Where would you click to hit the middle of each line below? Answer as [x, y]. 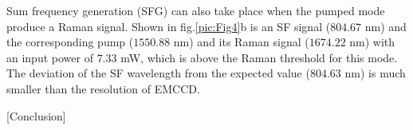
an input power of [50, 57]
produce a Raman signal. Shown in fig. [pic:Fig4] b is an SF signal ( [169, 26]
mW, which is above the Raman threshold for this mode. [259, 57]
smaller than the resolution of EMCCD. [103, 88]
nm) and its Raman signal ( [241, 42]
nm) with [372, 42]
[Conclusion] [36, 115]
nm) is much [375, 73]
